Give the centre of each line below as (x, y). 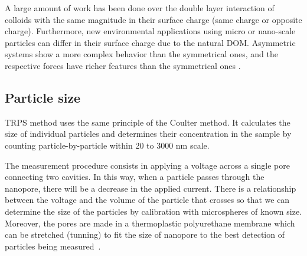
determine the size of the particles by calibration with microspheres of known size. (153, 211)
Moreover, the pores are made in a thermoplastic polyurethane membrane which (150, 223)
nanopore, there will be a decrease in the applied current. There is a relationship (151, 188)
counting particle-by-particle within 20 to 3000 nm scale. (107, 145)
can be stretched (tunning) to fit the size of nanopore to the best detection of (145, 234)
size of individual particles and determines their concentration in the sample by (148, 134)
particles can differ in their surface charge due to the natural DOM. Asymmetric (150, 42)
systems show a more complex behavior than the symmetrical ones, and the (141, 54)
